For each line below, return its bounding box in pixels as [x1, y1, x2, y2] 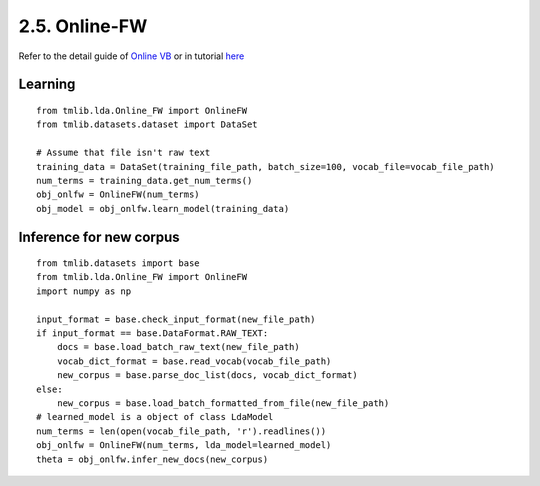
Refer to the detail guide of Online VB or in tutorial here [18, 50, 245, 62]
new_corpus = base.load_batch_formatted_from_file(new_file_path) [56, 398, 390, 409]
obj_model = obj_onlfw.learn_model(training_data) [36, 203, 290, 214]
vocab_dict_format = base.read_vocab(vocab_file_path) [56, 355, 332, 367]
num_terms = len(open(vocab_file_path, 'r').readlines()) [36, 425, 327, 437]
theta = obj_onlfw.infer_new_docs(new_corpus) [36, 453, 269, 465]
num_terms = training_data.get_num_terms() [36, 175, 253, 186]
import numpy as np [36, 285, 132, 297]
